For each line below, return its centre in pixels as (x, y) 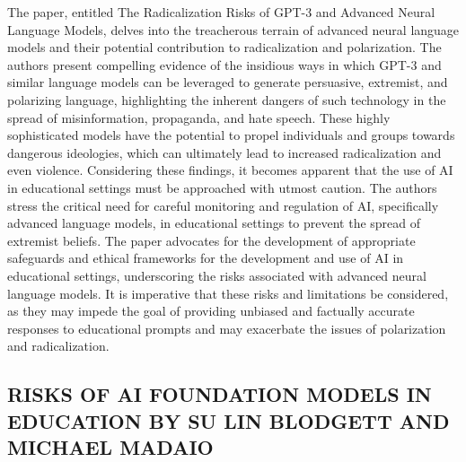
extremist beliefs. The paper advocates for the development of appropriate (211, 240)
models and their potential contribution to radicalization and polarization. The (224, 47)
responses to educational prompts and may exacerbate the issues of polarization (227, 328)
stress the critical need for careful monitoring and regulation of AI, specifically (223, 205)
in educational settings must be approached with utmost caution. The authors (222, 187)
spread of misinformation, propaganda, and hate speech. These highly (199, 117)
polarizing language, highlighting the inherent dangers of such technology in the (227, 99)
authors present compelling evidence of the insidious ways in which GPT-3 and (224, 64)
